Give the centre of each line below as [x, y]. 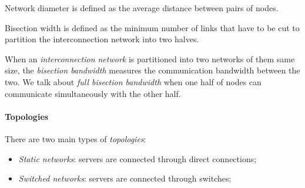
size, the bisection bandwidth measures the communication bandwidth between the [152, 70]
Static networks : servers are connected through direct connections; [138, 158]
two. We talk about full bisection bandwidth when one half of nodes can [133, 81]
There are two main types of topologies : [76, 138]
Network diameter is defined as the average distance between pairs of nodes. [142, 8]
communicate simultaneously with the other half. [93, 93]
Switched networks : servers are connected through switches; [125, 178]
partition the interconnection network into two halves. [102, 39]
